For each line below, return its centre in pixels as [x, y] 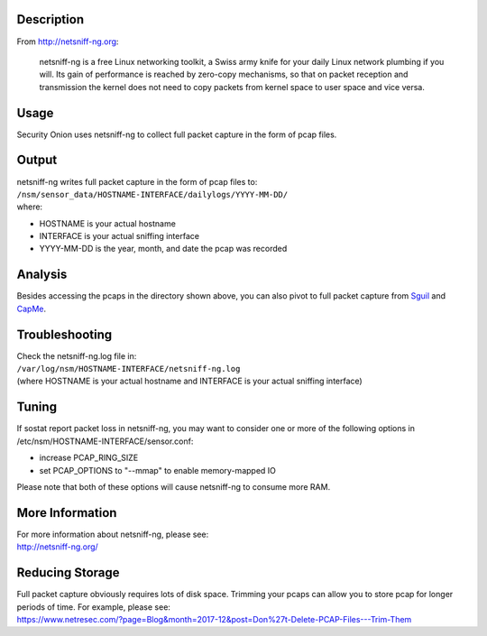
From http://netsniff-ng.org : [68, 41]
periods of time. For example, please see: [94, 607]
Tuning [37, 407]
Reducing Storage [69, 573]
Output [37, 160]
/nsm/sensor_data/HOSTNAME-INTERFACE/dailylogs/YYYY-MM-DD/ [152, 194]
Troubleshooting [64, 334]
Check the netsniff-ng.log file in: [77, 355]
